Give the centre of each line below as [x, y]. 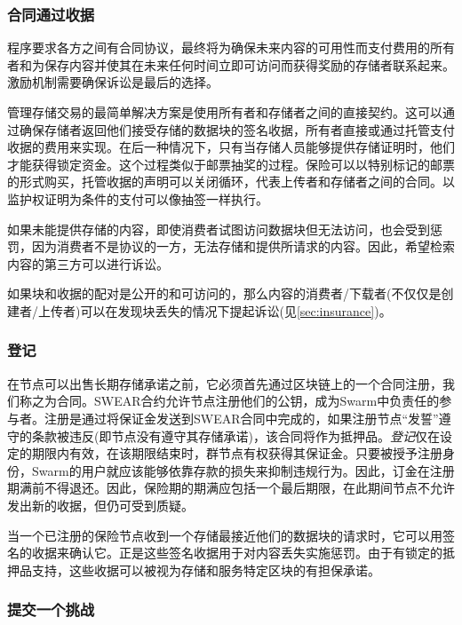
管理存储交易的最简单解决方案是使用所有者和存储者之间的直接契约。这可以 [225, 112]
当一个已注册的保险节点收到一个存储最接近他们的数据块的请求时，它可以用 [225, 535]
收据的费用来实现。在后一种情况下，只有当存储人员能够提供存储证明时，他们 [231, 147]
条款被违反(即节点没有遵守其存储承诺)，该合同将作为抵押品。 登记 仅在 [235, 435]
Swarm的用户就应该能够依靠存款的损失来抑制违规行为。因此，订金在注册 [243, 470]
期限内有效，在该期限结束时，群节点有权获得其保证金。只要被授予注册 [237, 453]
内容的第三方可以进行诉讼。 [88, 263]
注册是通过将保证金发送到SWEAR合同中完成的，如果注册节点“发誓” [241, 418]
